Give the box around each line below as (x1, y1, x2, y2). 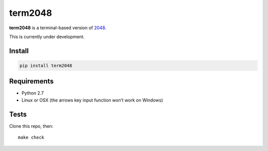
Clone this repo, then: (9, 123, 54, 129)
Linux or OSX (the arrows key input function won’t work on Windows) (21, 97, 163, 103)
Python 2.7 (21, 90, 44, 96)
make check (18, 135, 45, 141)
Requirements (9, 77, 54, 86)
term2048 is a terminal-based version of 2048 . (9, 25, 107, 31)
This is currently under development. (9, 34, 85, 40)
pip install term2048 (19, 62, 72, 68)
